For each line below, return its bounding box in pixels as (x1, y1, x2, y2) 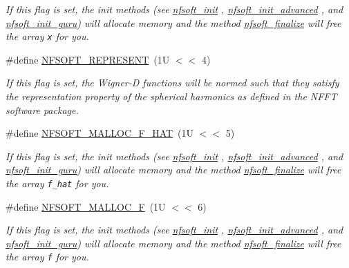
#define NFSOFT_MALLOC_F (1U (6, 199, 166, 213)
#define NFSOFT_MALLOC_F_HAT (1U (6, 126, 194, 140)
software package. (6, 102, 79, 117)
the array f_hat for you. (6, 176, 109, 190)
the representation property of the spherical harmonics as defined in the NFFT (6, 89, 337, 104)
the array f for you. (6, 249, 89, 264)
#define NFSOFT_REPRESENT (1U (6, 52, 170, 66)
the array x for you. (6, 29, 89, 44)
